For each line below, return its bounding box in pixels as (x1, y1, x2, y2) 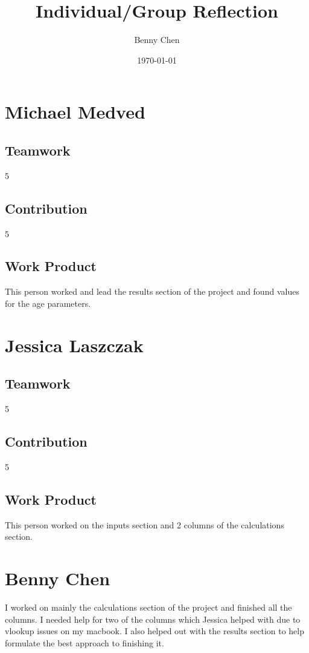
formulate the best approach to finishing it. (5, 636, 164, 649)
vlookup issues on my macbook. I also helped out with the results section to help (5, 625, 305, 637)
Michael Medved (5, 99, 145, 124)
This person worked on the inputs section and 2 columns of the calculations (5, 518, 284, 531)
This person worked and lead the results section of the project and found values (5, 285, 299, 298)
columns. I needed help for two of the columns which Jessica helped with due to (5, 612, 301, 625)
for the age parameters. (5, 297, 91, 309)
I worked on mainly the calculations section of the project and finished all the (5, 600, 292, 613)
